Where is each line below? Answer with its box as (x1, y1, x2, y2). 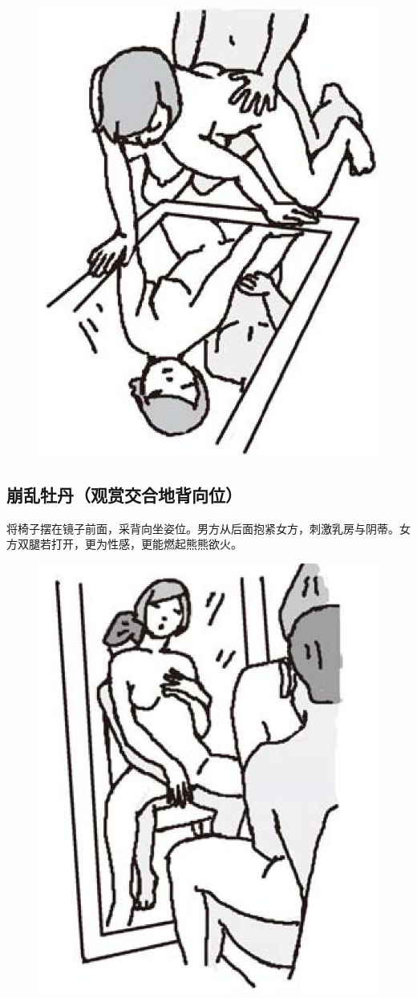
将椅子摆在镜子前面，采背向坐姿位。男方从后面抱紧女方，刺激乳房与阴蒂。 (6, 519, 399, 536)
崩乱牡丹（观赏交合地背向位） (6, 482, 242, 507)
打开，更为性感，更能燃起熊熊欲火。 (51, 535, 242, 552)
